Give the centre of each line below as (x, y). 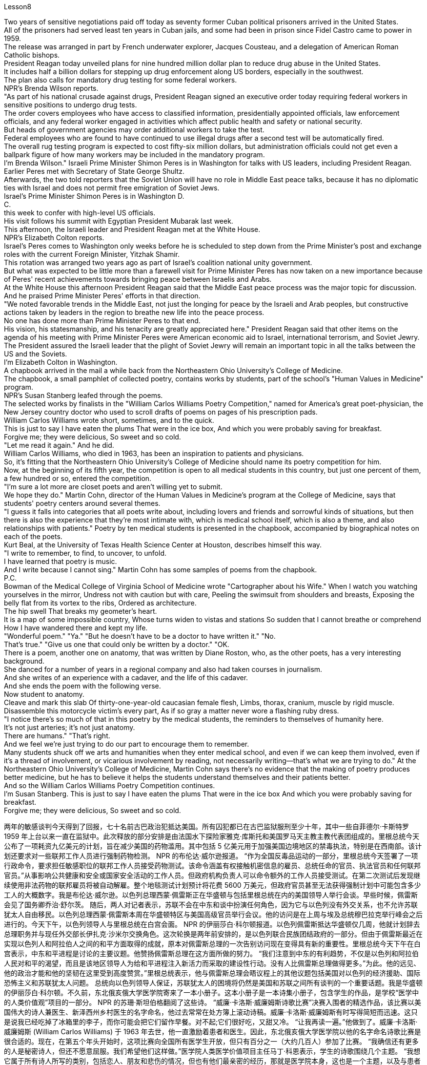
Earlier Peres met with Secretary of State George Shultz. (94, 171)
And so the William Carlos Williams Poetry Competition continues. (110, 785)
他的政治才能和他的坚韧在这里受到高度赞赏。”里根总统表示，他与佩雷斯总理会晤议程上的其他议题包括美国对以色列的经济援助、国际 (212, 973)
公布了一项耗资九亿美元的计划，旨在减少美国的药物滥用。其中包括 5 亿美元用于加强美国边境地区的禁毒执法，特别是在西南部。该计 (213, 846)
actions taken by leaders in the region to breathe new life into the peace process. (134, 312)
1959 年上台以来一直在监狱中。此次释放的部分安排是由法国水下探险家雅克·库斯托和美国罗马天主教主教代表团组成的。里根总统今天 (212, 836)
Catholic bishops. (32, 55)
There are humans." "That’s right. (57, 736)
